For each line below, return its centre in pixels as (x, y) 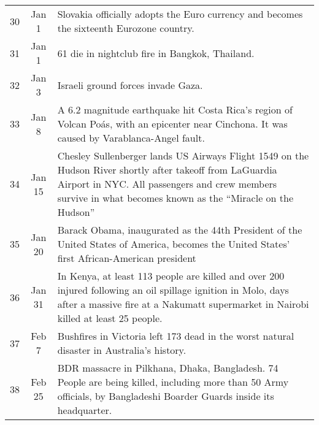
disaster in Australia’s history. (122, 350)
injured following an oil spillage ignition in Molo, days (173, 290)
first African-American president (127, 258)
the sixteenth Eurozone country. (126, 28)
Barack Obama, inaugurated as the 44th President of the (180, 230)
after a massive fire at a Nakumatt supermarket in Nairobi (183, 304)
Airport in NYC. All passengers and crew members (167, 184)
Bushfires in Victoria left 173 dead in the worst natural (176, 336)
